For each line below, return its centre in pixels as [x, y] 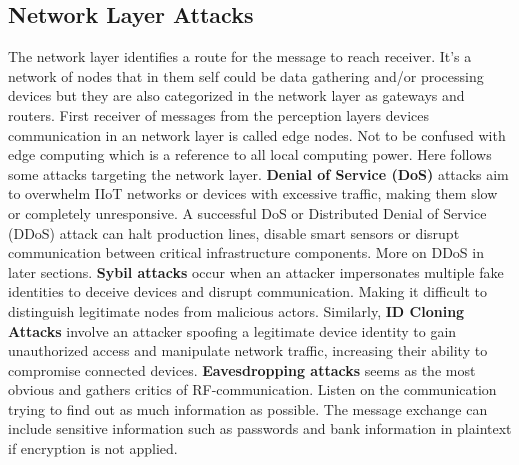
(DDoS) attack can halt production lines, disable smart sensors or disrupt [234, 232]
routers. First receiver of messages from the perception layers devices [218, 114]
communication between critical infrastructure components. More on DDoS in [246, 252]
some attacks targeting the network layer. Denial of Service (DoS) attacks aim [258, 173]
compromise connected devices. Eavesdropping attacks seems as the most [242, 369]
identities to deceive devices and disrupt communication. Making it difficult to [247, 291]
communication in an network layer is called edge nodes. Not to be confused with [257, 134]
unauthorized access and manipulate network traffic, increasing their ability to [248, 350]
